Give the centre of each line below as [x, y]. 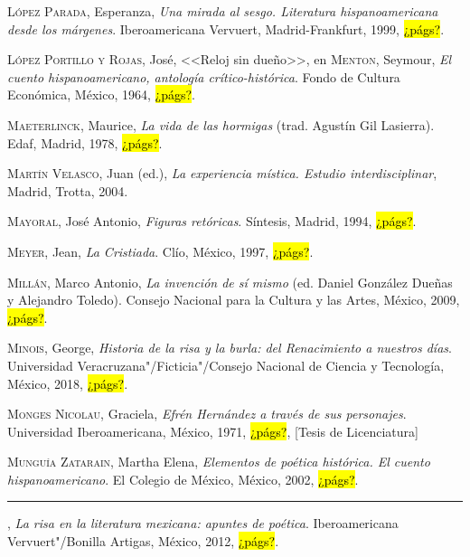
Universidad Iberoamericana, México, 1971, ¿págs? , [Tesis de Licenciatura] [213, 431]
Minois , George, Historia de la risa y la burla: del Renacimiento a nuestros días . [230, 348]
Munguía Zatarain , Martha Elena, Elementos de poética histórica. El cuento [219, 462]
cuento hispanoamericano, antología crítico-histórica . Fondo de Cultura [204, 76]
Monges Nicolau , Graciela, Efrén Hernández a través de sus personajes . [207, 414]
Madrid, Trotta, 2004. [68, 190]
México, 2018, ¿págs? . [68, 383]
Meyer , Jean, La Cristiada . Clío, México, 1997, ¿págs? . [160, 251]
